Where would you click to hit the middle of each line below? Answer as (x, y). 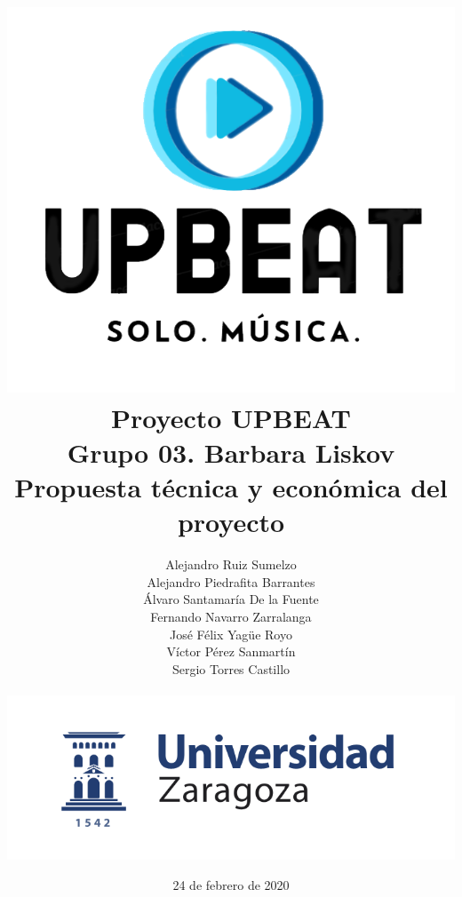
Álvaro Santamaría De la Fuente (231, 599)
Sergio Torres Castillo (231, 668)
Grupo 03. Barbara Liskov (231, 452)
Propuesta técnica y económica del (231, 487)
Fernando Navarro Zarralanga (231, 616)
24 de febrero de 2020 (231, 884)
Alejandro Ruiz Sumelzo (231, 564)
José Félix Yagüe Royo (231, 634)
